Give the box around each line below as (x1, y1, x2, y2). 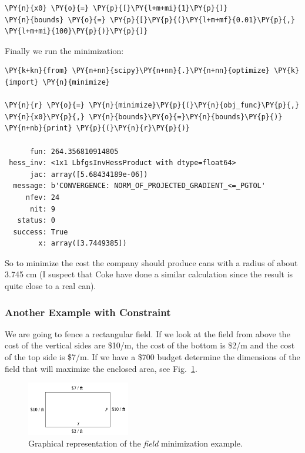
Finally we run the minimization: (5, 44, 124, 56)
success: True (13, 227, 68, 236)
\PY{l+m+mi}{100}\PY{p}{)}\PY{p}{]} (5, 27, 148, 36)
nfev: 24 (25, 193, 60, 202)
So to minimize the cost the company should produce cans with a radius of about (5, 256, 298, 269)
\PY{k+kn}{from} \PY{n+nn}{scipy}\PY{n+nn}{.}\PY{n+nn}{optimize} (5, 66, 270, 75)
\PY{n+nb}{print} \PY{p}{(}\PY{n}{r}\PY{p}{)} (5, 124, 190, 133)
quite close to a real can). (5, 280, 96, 292)
